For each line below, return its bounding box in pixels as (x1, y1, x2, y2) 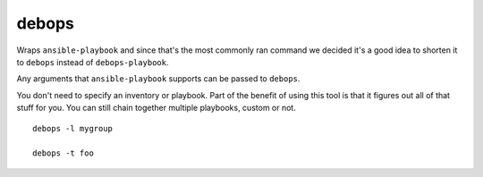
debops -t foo (32, 148, 94, 158)
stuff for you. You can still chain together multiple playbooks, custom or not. (16, 103, 297, 114)
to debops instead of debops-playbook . (16, 56, 169, 67)
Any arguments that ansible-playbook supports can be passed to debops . (16, 73, 301, 84)
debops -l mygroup (32, 123, 114, 133)
